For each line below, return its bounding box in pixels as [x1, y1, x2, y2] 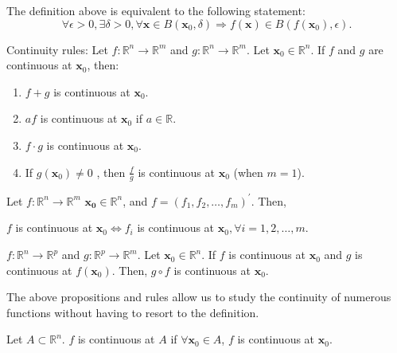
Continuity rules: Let [6, 41, 108, 57]
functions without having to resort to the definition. [6, 304, 259, 320]
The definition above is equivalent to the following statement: [6, 2, 306, 18]
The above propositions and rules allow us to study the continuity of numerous [6, 288, 391, 305]
